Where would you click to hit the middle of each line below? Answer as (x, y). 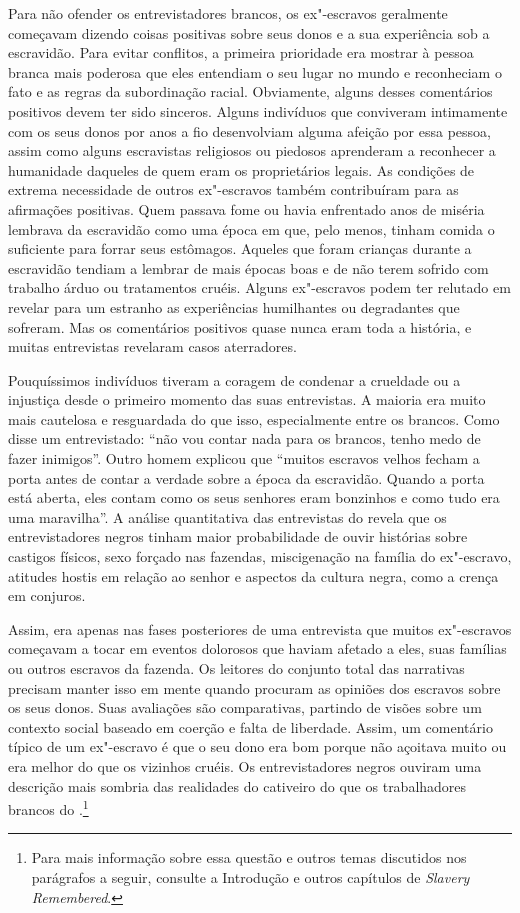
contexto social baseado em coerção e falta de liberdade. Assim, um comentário (250, 726)
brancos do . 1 (48, 807)
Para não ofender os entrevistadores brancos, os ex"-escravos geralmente (228, 13)
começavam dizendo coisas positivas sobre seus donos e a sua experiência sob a (249, 32)
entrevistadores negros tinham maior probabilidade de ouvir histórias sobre (238, 536)
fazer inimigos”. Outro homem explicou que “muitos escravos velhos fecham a (244, 458)
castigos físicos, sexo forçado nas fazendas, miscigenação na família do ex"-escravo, (260, 556)
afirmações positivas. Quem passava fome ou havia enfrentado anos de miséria (246, 208)
